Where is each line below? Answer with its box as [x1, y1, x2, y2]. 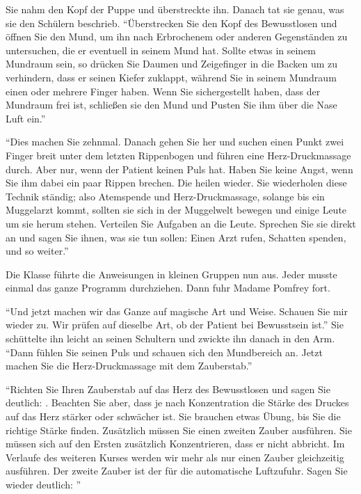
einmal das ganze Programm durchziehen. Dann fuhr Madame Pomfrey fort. [6, 280, 330, 295]
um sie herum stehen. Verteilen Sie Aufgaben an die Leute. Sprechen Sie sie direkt [6, 216, 356, 230]
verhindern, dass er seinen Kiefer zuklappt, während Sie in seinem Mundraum [6, 70, 337, 84]
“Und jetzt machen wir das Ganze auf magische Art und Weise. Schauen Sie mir [6, 303, 348, 318]
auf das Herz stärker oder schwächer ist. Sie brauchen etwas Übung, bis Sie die [6, 409, 341, 424]
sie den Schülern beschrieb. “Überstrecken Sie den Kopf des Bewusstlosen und [6, 15, 337, 30]
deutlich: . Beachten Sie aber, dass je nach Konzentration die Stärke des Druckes [6, 395, 349, 410]
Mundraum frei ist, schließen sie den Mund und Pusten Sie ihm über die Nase [6, 97, 337, 112]
